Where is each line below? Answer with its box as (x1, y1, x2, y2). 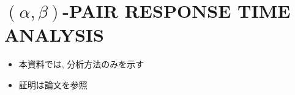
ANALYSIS (4, 22, 104, 47)
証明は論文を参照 (18, 78, 88, 91)
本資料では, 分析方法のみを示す (18, 58, 144, 70)
